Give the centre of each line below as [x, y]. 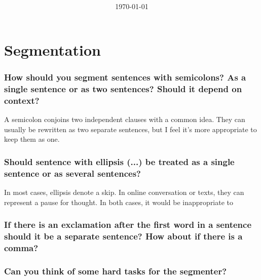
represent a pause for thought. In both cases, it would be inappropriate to [119, 202]
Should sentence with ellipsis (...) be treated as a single [119, 161]
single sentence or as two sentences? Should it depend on [123, 88]
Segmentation [52, 49]
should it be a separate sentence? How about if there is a [123, 236]
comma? [21, 248]
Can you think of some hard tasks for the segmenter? [116, 271]
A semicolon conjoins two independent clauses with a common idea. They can [125, 119]
